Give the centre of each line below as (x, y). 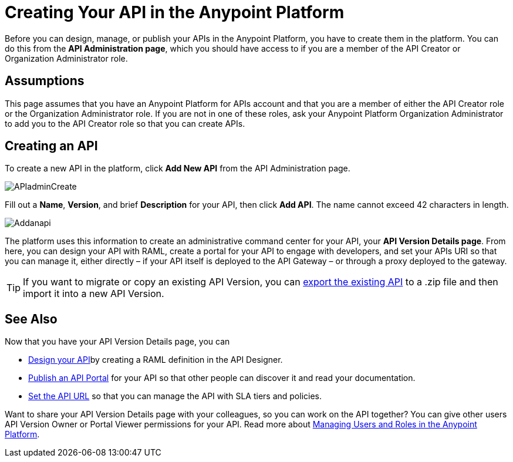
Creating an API (51, 146)
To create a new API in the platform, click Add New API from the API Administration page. (178, 168)
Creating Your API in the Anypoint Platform (175, 12)
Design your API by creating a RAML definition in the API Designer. (156, 360)
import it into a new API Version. (94, 294)
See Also (31, 319)
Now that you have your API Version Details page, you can (117, 342)
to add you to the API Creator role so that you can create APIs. (125, 123)
